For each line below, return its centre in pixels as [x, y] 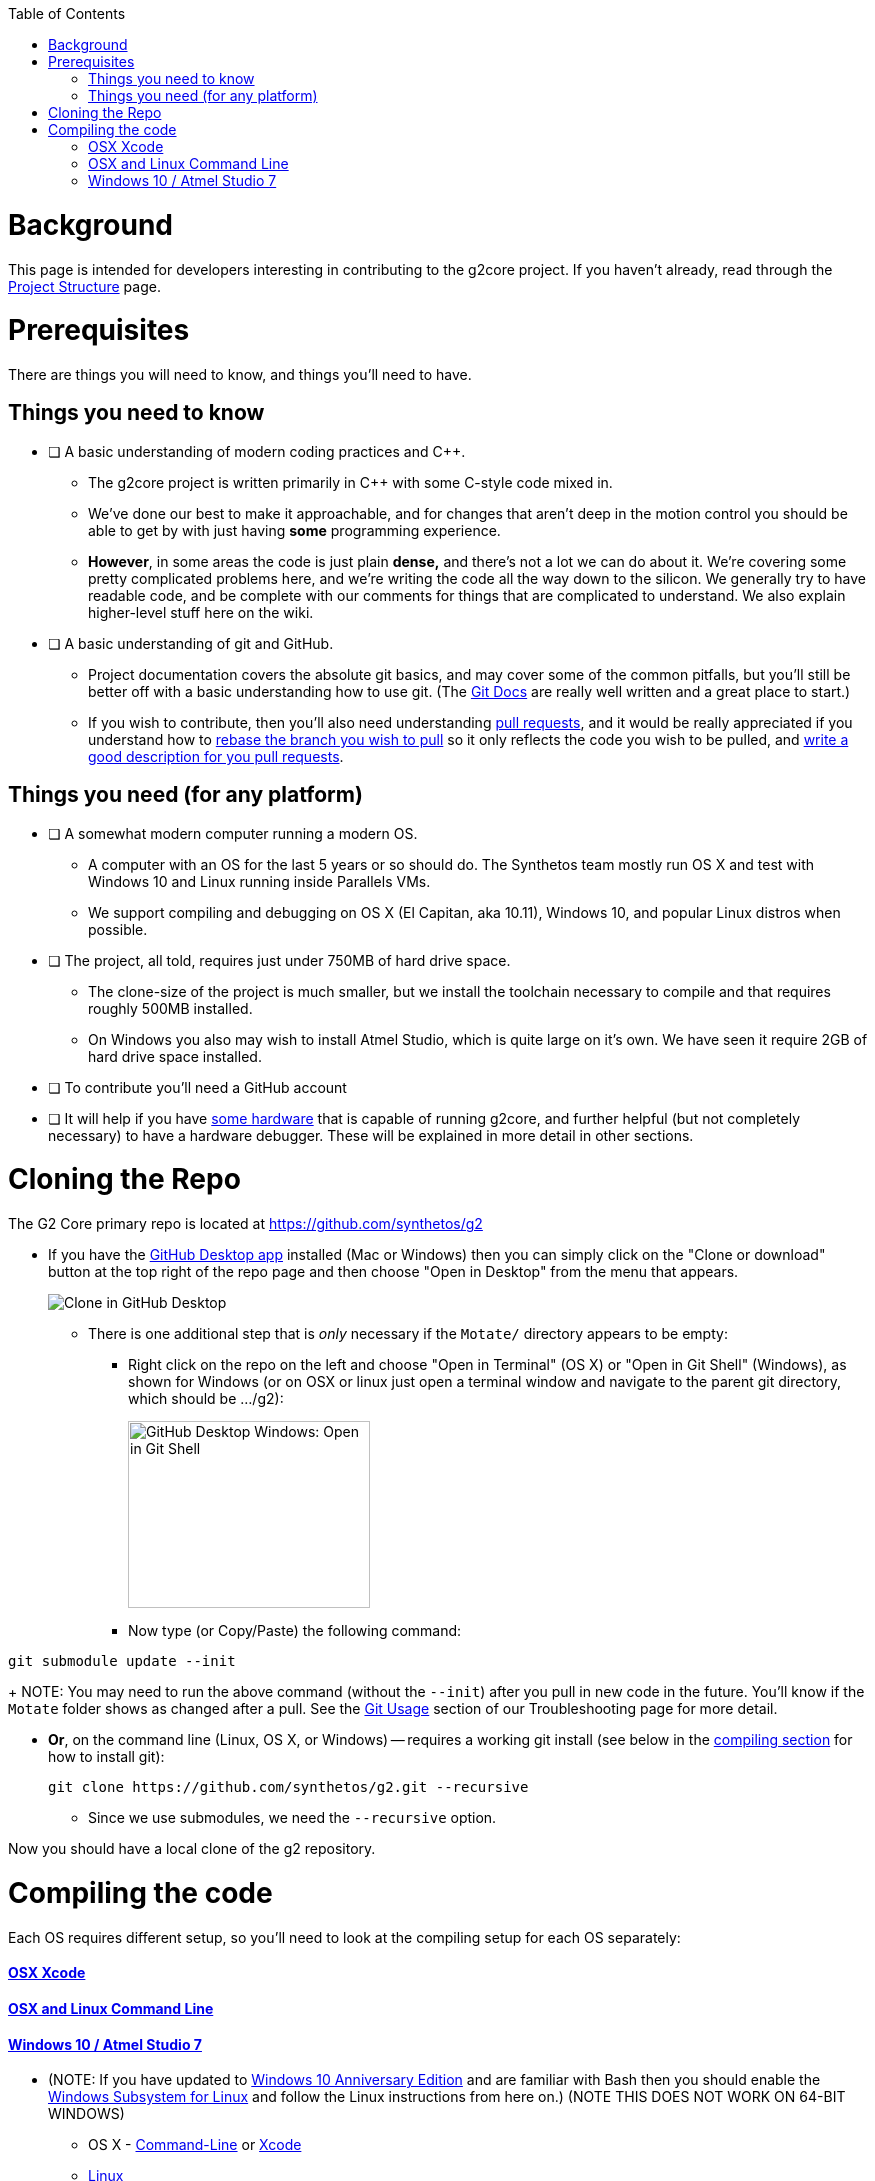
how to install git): [106, 1757]
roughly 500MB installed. [170, 1008]
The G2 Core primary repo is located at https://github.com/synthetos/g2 [245, 1224]
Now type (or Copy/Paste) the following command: [295, 1631]
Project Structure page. [84, 286]
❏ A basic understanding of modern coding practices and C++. [257, 451]
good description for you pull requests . [216, 756]
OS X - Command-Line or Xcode [195, 2145]
